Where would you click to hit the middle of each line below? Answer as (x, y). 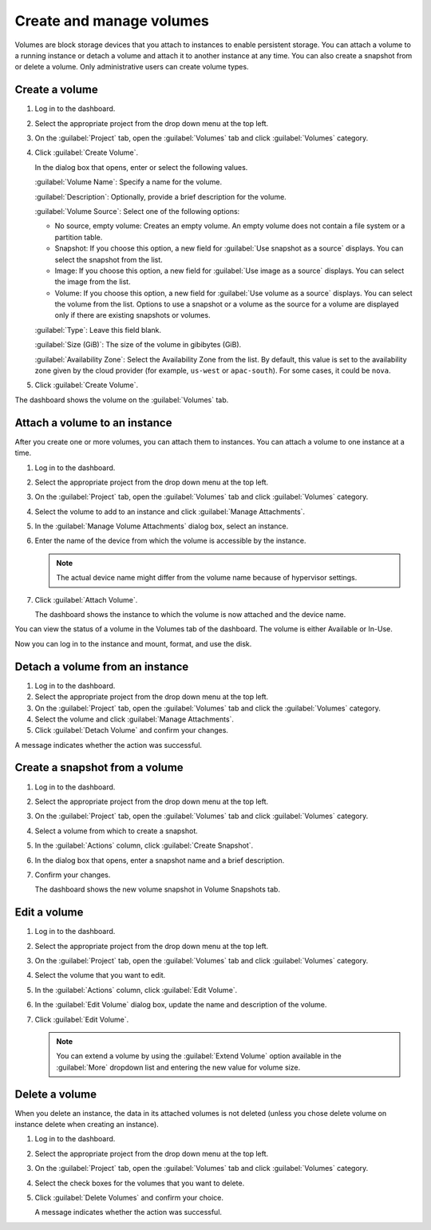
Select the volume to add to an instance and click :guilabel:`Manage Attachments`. (170, 512)
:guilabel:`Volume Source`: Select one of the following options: (137, 211)
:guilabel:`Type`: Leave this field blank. (98, 330)
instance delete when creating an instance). (87, 1125)
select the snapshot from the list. (109, 259)
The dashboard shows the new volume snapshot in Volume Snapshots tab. (158, 889)
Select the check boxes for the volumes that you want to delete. (140, 1183)
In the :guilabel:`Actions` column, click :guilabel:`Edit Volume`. (136, 990)
